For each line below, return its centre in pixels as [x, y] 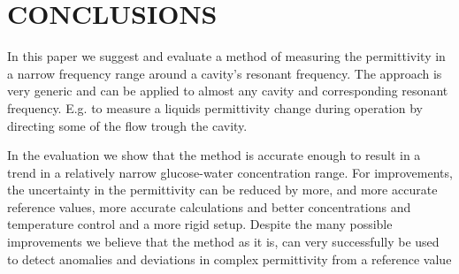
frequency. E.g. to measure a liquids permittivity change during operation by [215, 107]
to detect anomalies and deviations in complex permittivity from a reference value [229, 259]
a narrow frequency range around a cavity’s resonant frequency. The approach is [225, 73]
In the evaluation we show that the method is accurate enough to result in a [214, 155]
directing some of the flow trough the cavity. [127, 125]
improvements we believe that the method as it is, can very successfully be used [223, 242]
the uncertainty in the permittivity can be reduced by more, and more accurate [222, 190]
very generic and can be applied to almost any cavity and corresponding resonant [228, 91]
